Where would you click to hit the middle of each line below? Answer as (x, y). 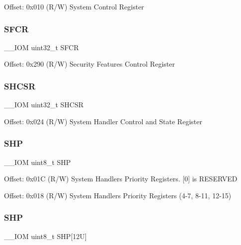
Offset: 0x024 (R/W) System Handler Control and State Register (103, 121)
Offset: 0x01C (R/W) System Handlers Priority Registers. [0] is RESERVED (121, 179)
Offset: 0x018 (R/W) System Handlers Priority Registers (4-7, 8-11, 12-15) (118, 195)
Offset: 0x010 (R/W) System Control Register (74, 6)
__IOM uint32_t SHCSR (44, 105)
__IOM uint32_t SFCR (41, 47)
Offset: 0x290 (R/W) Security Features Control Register (89, 64)
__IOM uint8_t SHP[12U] (45, 236)
